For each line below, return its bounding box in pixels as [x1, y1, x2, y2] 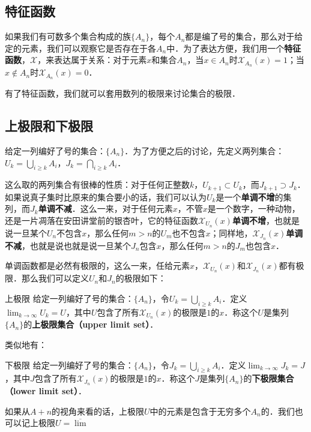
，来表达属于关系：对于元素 [37, 53, 147, 66]
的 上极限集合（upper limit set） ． [23, 318, 159, 331]
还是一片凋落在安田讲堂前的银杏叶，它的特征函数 [5, 214, 198, 226]
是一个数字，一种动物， [207, 202, 300, 215]
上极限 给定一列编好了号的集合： [5, 292, 134, 304]
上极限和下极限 [5, 116, 93, 135]
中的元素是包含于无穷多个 [149, 404, 251, 417]
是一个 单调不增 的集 [216, 190, 292, 203]
